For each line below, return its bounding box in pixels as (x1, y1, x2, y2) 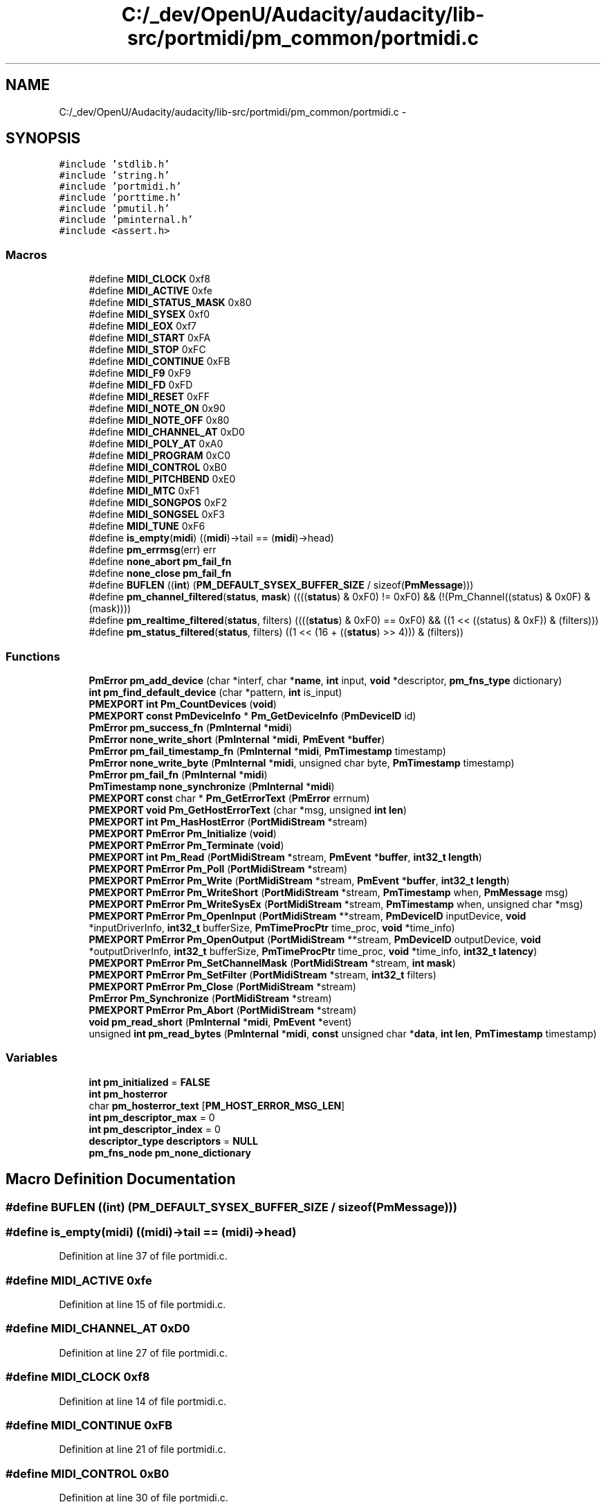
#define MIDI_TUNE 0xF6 (89, 520, 205, 533)
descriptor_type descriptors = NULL (89, 1134, 258, 1147)
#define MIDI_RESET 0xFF (89, 391, 210, 403)
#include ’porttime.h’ (59, 192, 182, 204)
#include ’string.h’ (59, 170, 170, 181)
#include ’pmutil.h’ (59, 203, 170, 215)
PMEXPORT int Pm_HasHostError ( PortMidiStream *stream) (89, 815, 368, 828)
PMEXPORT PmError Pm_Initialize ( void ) (89, 827, 277, 839)
